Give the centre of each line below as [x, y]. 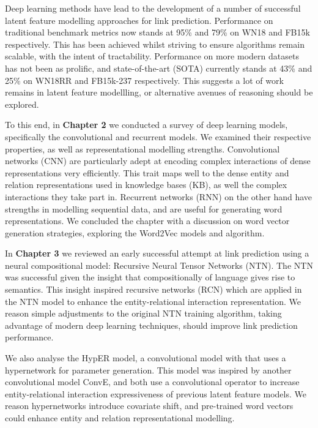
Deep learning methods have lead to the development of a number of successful [153, 8]
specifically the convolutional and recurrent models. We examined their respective [158, 136]
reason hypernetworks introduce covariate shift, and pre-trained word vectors [149, 406]
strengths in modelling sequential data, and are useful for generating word [144, 208]
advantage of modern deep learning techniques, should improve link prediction [151, 325]
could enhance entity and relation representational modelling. [120, 418]
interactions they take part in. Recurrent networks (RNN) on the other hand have [159, 196]
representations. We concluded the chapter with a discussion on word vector [147, 221]
